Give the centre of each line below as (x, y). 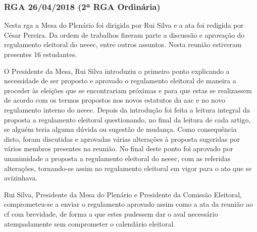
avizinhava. (21, 178)
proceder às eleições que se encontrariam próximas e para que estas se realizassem (128, 90)
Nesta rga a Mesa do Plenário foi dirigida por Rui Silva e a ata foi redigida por (124, 25)
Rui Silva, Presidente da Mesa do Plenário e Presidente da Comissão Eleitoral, (123, 194)
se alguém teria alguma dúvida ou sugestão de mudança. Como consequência (120, 129)
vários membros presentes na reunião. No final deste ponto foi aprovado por (119, 148)
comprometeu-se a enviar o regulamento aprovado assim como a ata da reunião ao (128, 204)
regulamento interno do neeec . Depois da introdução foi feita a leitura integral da (127, 109)
